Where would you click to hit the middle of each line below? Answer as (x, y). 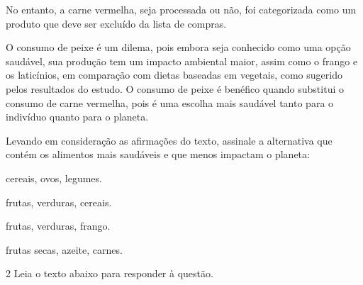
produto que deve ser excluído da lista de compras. (116, 23)
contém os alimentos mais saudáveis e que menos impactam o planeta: (158, 154)
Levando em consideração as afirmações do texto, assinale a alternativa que (169, 140)
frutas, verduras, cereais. (59, 202)
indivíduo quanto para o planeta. (77, 117)
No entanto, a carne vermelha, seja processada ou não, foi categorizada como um (181, 9)
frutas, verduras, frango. (58, 226)
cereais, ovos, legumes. (54, 178)
